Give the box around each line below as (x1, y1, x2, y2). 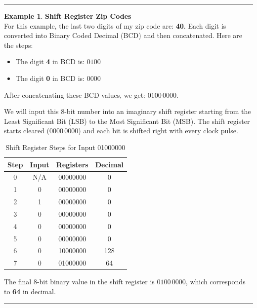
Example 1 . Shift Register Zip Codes (4, 11, 131, 21)
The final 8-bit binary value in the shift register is (4, 276, 155, 287)
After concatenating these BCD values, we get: (4, 89, 145, 100)
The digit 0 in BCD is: (15, 73, 85, 83)
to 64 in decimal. (4, 286, 56, 296)
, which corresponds (185, 276, 246, 287)
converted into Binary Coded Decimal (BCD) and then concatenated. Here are (4, 30, 242, 40)
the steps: (4, 39, 33, 50)
